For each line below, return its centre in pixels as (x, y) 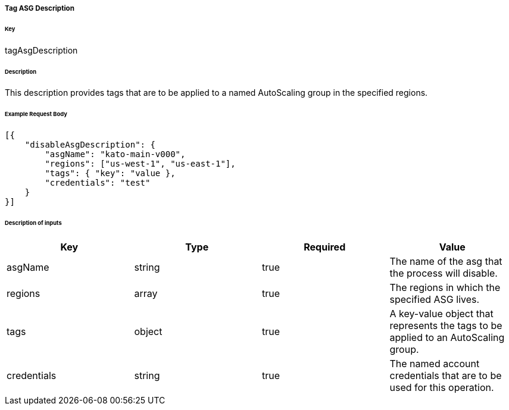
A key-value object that (441, 313)
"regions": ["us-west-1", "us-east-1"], (140, 164)
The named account (435, 363)
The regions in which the (445, 287)
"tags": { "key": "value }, (110, 173)
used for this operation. (442, 387)
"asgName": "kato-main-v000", (115, 154)
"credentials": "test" (98, 183)
